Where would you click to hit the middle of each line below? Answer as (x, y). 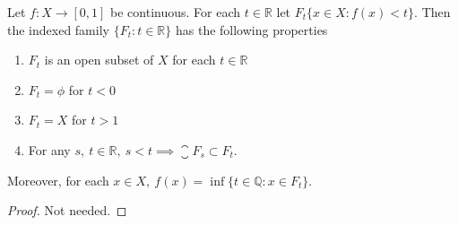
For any (49, 149)
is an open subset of (99, 60)
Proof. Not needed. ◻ (67, 210)
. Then (432, 12)
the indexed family (58, 29)
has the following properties (251, 29)
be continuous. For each (176, 12)
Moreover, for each (58, 180)
